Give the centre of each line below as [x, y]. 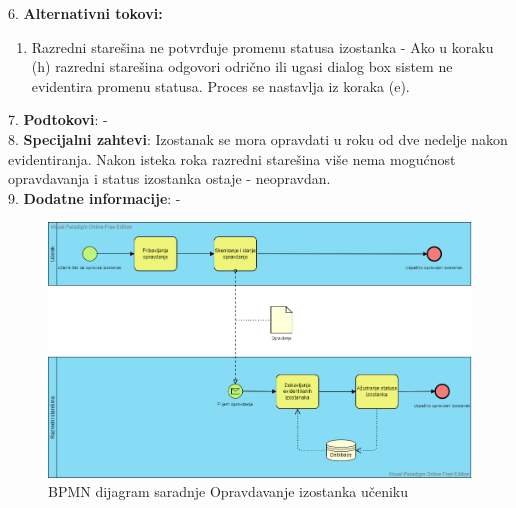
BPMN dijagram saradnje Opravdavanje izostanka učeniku [228, 491]
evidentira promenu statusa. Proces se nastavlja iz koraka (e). [220, 85]
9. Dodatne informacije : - [94, 197]
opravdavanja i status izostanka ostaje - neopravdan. [169, 178]
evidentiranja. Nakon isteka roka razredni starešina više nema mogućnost [232, 158]
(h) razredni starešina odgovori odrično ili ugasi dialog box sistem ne [242, 66]
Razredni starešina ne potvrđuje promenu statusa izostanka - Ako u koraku [262, 46]
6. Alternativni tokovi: [85, 13]
